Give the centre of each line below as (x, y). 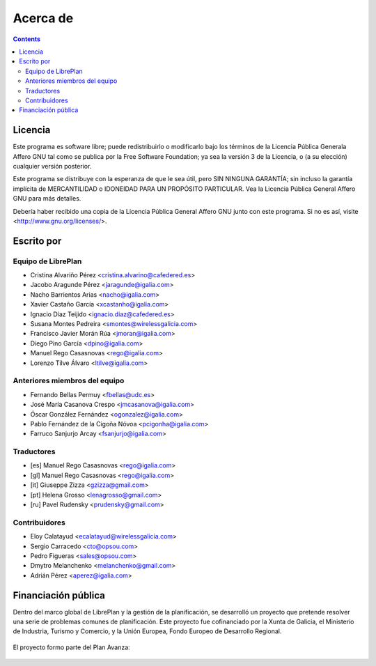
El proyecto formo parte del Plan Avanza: (71, 647)
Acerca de (43, 18)
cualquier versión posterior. (52, 166)
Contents (27, 39)
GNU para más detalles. (47, 199)
